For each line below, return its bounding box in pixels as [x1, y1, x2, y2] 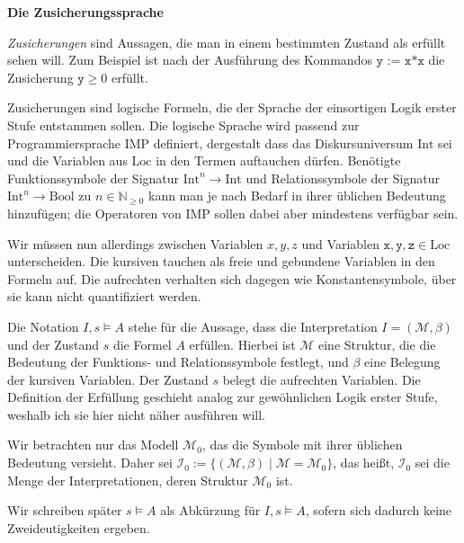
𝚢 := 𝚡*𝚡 [376, 55, 424, 68]
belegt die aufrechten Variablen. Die [222, 369, 421, 388]
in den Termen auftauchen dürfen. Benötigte [156, 151, 401, 170]
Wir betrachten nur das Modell [7, 435, 179, 454]
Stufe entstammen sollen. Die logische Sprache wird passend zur [7, 115, 360, 134]
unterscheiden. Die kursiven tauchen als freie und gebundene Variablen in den [7, 252, 435, 271]
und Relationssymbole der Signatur [245, 168, 440, 187]
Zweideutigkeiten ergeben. [7, 518, 150, 537]
